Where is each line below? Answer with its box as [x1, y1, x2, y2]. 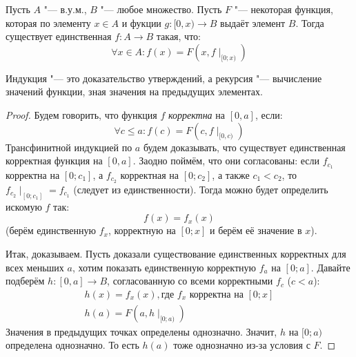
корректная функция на [6, 153, 103, 168]
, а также [212, 168, 250, 182]
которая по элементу [6, 15, 91, 30]
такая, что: [156, 29, 201, 44]
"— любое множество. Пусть [100, 2, 222, 16]
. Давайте [310, 260, 350, 274]
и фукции [121, 15, 161, 30]
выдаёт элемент [220, 15, 286, 30]
